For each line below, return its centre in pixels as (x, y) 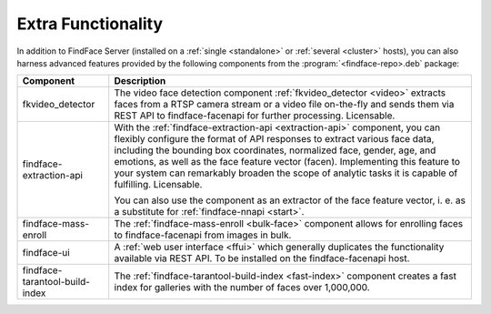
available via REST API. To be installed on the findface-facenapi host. (262, 258)
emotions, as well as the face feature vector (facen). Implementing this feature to (287, 162)
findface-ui (46, 253)
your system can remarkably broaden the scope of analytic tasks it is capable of (286, 173)
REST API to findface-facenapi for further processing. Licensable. (255, 116)
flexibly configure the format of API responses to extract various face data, (274, 139)
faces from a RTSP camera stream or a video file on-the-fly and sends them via (284, 105)
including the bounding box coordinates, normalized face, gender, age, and (275, 150)
